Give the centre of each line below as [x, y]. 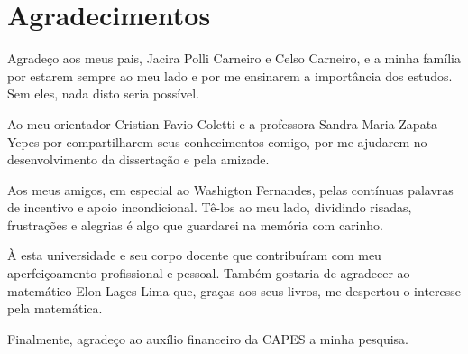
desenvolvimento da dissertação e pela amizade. [138, 159]
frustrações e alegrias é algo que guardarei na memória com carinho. [195, 224]
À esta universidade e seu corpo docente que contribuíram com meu [194, 255]
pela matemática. [55, 308]
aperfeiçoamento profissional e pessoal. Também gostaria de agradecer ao [209, 273]
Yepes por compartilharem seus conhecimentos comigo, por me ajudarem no [217, 141]
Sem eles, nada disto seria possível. [104, 93]
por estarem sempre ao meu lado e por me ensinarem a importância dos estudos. [230, 75]
